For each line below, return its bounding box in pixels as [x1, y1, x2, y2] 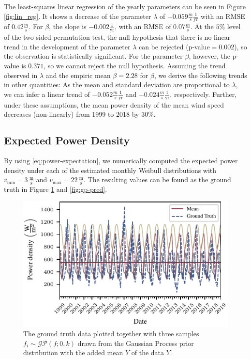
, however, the [189, 51, 230, 61]
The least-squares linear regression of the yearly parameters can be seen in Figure [4, 1, 246, 11]
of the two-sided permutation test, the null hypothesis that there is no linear [4, 32, 231, 42]
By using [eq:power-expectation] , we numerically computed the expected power [4, 156, 238, 166]
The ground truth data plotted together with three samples [23, 328, 199, 338]
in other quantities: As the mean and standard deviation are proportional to [4, 79, 230, 90]
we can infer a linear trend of [4, 89, 90, 99]
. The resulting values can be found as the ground [84, 174, 231, 185]
